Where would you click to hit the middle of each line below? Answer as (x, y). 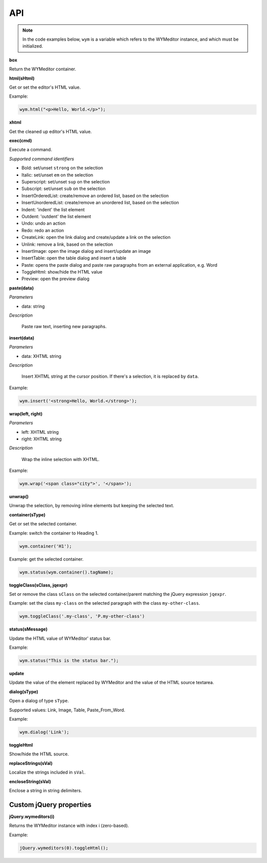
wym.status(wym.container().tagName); (67, 572)
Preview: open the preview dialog (56, 279)
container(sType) (27, 515)
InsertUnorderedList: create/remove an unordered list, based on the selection (100, 203)
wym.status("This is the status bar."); (69, 661)
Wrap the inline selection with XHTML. (61, 459)
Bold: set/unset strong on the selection (62, 168)
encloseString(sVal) (30, 781)
